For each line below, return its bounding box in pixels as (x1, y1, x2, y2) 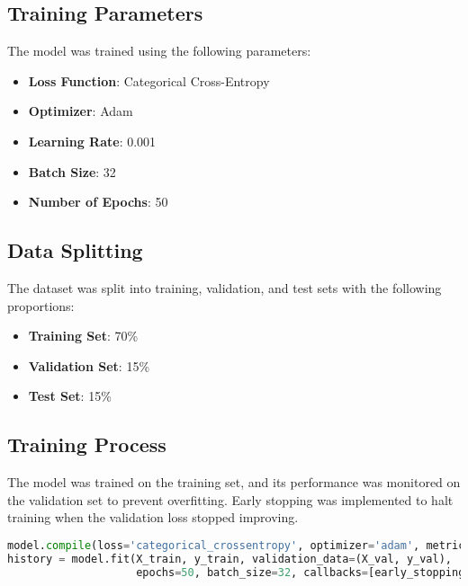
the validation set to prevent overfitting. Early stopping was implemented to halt (7, 490, 454, 509)
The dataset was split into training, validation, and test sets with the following (7, 278, 442, 297)
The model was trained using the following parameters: (7, 41, 311, 60)
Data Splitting (7, 236, 143, 264)
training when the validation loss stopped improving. (7, 508, 299, 527)
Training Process (7, 431, 166, 458)
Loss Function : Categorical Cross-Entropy (28, 71, 270, 90)
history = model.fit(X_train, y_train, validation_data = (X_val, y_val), (7, 552, 453, 565)
